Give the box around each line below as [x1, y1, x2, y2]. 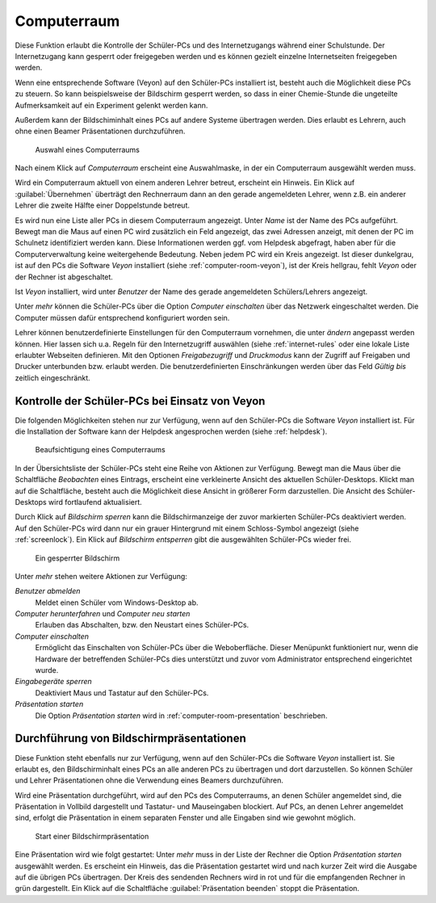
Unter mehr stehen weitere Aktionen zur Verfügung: [15, 571, 187, 581]
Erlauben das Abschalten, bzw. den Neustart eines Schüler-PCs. [35, 620, 249, 630]
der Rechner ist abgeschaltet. [15, 271, 113, 282]
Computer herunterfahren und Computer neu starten [15, 609, 191, 619]
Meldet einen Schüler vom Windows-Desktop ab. [35, 598, 199, 607]
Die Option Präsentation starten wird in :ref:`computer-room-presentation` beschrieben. [35, 711, 328, 720]
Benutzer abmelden [15, 586, 81, 596]
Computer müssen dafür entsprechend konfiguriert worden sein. [15, 313, 230, 322]
